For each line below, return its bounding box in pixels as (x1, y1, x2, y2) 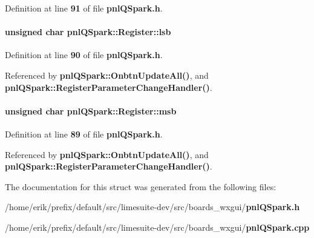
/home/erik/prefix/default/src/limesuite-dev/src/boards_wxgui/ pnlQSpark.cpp (5, 220, 310, 233)
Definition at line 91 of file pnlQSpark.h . (5, 2, 163, 14)
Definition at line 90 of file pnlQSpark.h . (5, 48, 163, 61)
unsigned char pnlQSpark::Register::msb (5, 104, 177, 117)
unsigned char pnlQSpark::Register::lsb (5, 25, 171, 38)
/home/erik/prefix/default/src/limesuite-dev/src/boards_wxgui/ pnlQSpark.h (5, 200, 300, 213)
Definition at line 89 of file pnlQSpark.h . (5, 127, 163, 140)
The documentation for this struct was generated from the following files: (5, 180, 276, 193)
